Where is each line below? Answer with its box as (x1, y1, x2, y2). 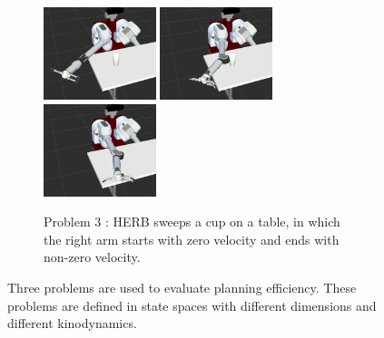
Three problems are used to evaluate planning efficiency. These (7, 278, 357, 297)
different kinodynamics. (7, 314, 137, 333)
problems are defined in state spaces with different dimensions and (7, 295, 377, 314)
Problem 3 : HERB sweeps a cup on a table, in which (44, 212, 340, 231)
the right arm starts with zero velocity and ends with (44, 229, 340, 248)
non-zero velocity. (44, 247, 141, 266)
